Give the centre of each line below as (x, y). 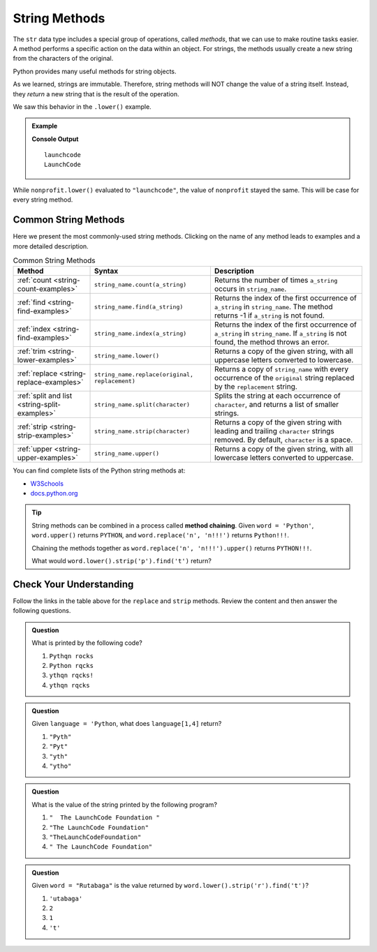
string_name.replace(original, (144, 374)
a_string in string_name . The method (273, 307)
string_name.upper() (127, 453)
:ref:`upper (35, 449)
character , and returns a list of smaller (276, 405)
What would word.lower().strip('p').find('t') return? (122, 561)
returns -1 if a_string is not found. (269, 315)
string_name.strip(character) (142, 431)
